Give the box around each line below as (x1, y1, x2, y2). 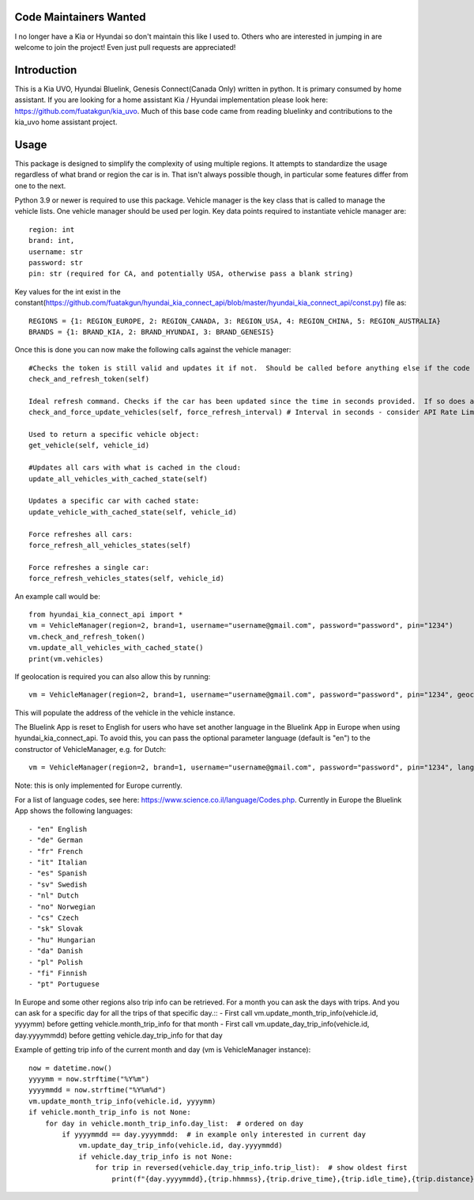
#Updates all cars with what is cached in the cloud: (28, 463, 241, 473)
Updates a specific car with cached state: (28, 496, 200, 506)
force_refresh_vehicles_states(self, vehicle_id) (28, 574, 225, 583)
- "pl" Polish (28, 958, 83, 966)
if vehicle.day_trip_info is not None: (78, 1152, 233, 1161)
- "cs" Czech (28, 913, 79, 922)
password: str (28, 258, 83, 268)
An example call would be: (14, 591, 100, 601)
